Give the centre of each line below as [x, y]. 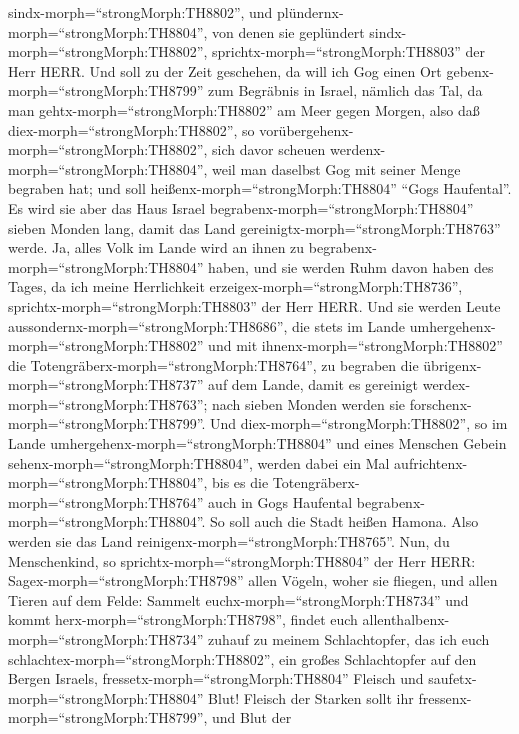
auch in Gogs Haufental [280, 501]
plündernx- [310, 12]
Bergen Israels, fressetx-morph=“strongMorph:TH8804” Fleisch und [216, 678]
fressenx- [445, 697]
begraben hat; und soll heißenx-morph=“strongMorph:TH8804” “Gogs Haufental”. [260, 188]
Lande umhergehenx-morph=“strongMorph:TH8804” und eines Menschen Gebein [257, 443]
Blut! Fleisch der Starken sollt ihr [311, 697]
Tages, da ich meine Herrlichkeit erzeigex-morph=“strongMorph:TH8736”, [235, 286]
